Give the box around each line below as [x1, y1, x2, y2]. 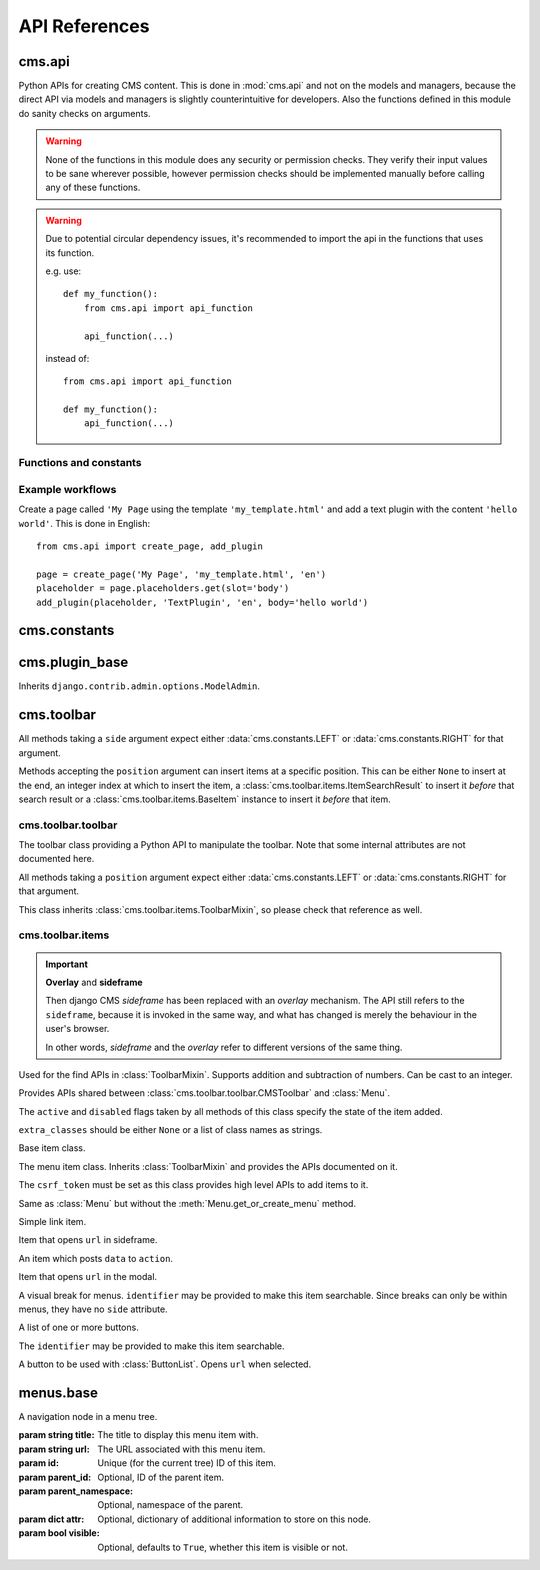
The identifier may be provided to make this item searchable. [18, 1340, 285, 1352]
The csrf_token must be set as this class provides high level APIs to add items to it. [18, 1179, 369, 1191]
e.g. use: [45, 265, 82, 277]
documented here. [18, 853, 95, 865]
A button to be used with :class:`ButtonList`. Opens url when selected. [18, 1358, 312, 1370]
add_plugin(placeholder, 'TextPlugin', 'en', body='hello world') [36, 596, 369, 608]
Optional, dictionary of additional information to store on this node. [97, 1513, 372, 1525]
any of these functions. [45, 181, 141, 194]
